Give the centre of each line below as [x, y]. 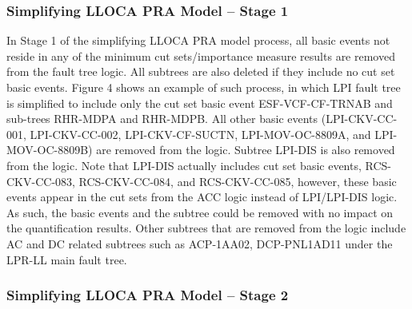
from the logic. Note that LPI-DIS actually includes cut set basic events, [184, 165]
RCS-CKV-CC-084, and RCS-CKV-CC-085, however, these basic [238, 181]
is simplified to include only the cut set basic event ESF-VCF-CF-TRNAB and [200, 103]
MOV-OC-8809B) [50, 150]
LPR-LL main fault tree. [67, 259]
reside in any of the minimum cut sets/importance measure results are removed [201, 55]
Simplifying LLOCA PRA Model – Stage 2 [148, 295]
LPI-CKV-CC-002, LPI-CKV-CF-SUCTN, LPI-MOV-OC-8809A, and [200, 134]
